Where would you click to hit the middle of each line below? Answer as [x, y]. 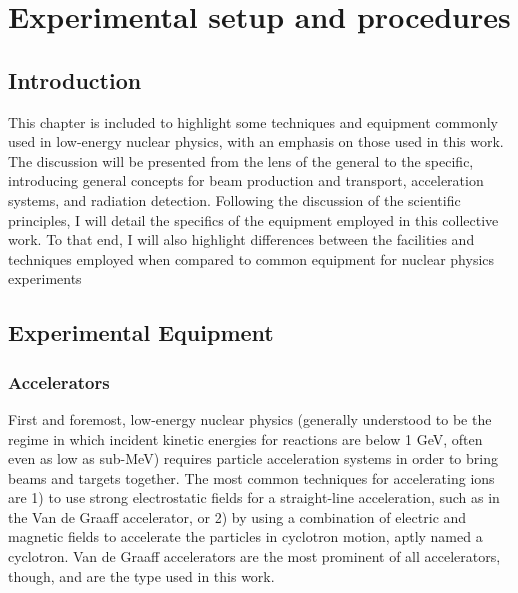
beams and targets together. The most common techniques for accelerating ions [251, 477]
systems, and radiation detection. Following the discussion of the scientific [234, 199]
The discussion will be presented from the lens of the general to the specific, [241, 160]
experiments [45, 278]
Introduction [75, 79]
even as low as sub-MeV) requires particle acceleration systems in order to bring [253, 458]
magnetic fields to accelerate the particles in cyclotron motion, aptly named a [245, 536]
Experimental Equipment [141, 332]
